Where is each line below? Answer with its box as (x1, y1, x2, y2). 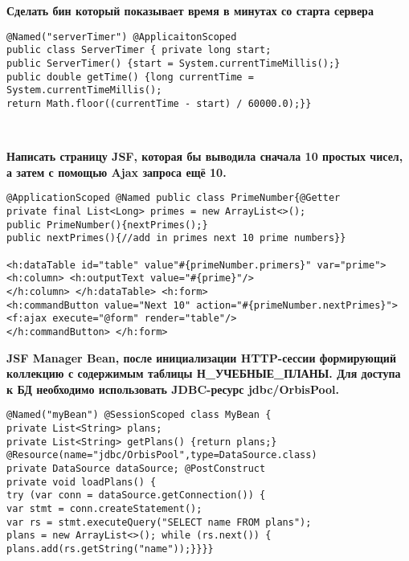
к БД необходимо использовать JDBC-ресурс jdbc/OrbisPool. (6, 380, 339, 397)
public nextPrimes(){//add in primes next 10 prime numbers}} (6, 232, 346, 244)
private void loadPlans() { (6, 476, 157, 488)
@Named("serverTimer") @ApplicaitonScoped (6, 31, 237, 43)
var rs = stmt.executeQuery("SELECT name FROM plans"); (6, 516, 312, 528)
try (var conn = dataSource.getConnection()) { (6, 489, 266, 502)
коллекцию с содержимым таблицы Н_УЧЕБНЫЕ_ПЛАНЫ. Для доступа (6, 365, 401, 382)
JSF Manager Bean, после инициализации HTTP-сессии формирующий (6, 349, 396, 366)
